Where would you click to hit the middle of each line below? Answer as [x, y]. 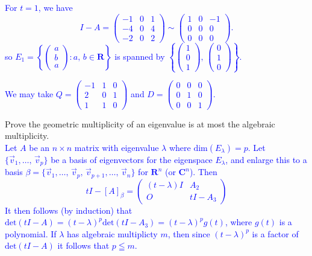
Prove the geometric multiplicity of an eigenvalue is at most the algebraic [140, 123]
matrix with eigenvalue [117, 147]
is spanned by [140, 56]
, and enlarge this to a [266, 159]
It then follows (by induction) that [69, 210]
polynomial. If [31, 233]
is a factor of [275, 233]
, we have [55, 7]
